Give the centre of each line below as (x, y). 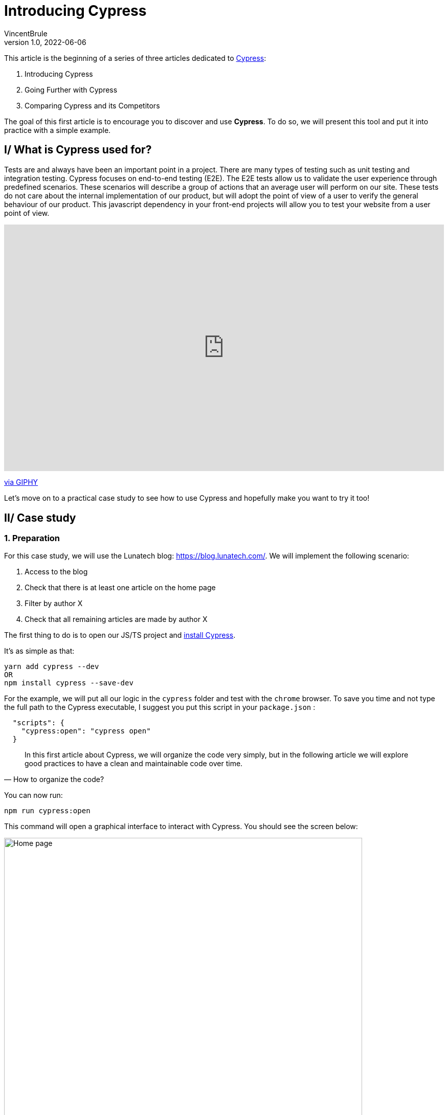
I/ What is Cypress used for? (78, 150)
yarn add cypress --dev (52, 667)
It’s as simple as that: (39, 651)
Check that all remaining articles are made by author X (116, 619)
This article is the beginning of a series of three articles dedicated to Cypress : (135, 58)
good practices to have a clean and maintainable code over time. (134, 764)
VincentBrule (26, 33)
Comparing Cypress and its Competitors (92, 105)
